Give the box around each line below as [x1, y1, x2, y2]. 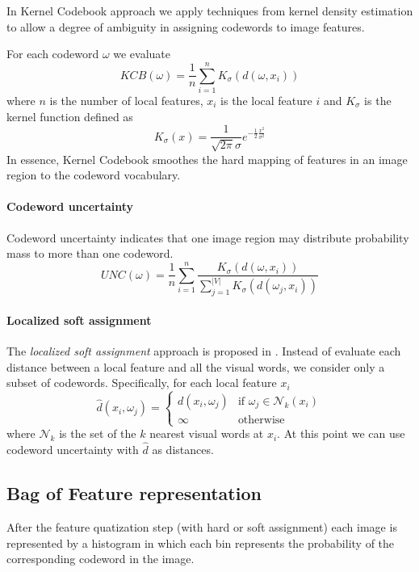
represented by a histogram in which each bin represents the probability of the [6, 534, 395, 551]
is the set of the [59, 425, 136, 442]
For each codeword [6, 45, 99, 62]
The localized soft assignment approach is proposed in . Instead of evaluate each [6, 342, 401, 359]
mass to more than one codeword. [6, 245, 174, 262]
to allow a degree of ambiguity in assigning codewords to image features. [6, 18, 365, 35]
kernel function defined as [6, 107, 133, 124]
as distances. [152, 441, 214, 458]
